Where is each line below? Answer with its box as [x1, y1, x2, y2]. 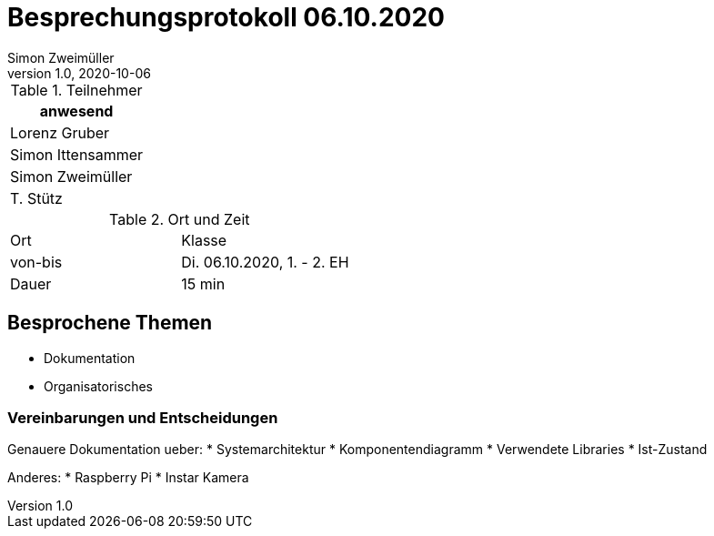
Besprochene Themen [7, 311, 213, 335]
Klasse [181, 230, 227, 249]
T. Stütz [10, 188, 63, 207]
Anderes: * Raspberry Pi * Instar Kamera [7, 470, 249, 486]
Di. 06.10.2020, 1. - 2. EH [181, 252, 349, 271]
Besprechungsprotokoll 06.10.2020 [7, 2, 445, 33]
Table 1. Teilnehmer [10, 80, 143, 99]
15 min [181, 274, 226, 293]
